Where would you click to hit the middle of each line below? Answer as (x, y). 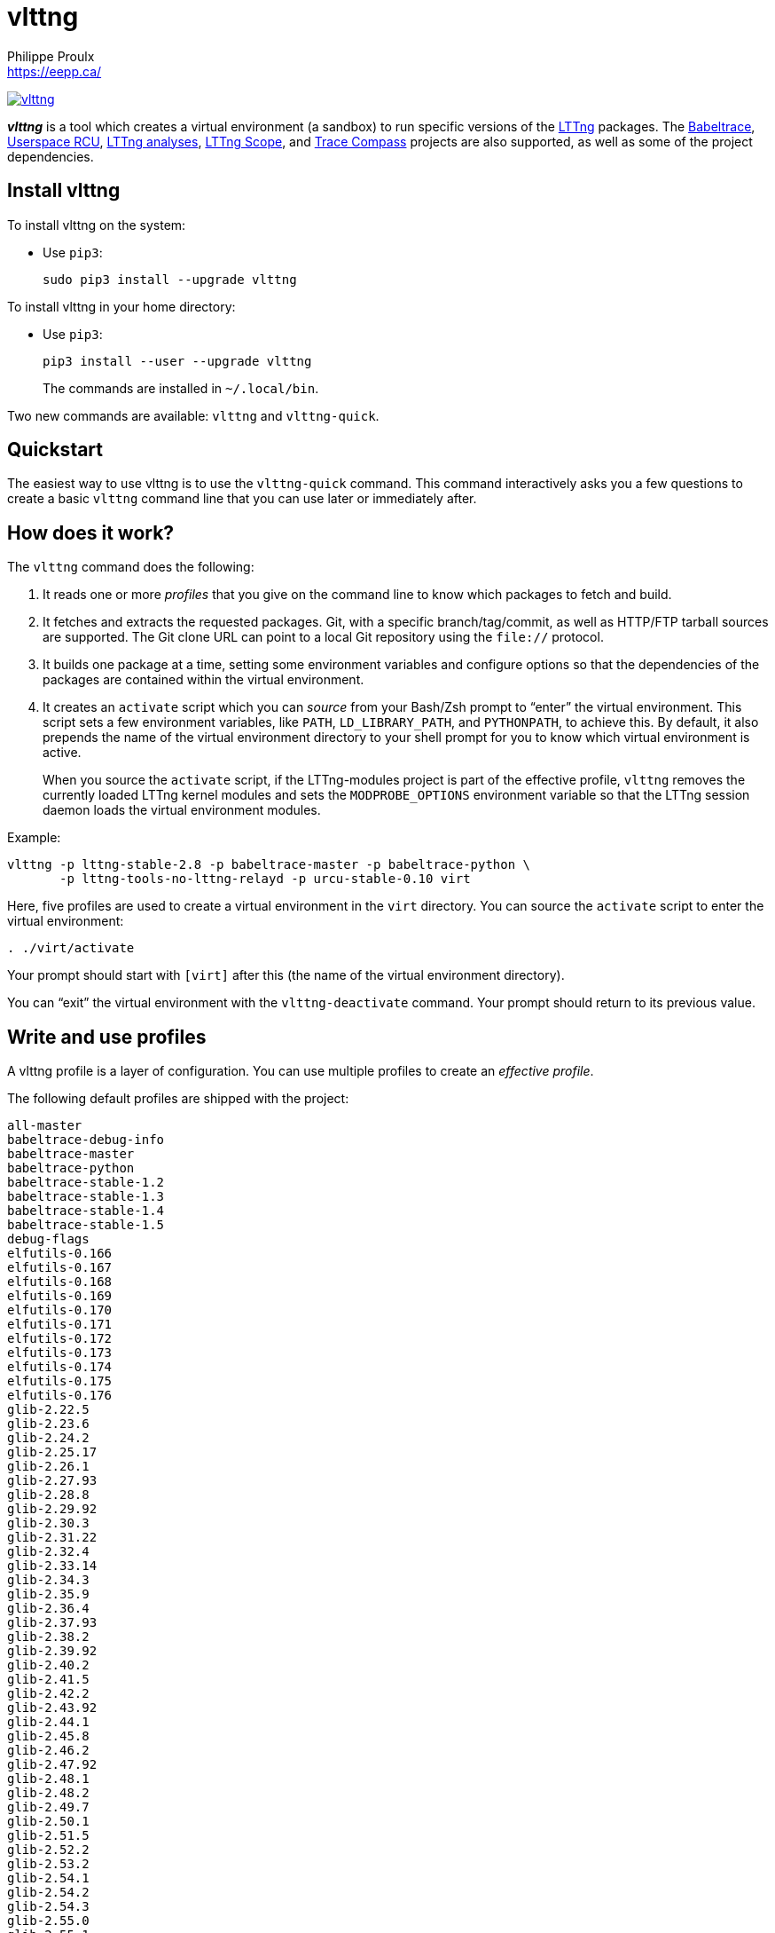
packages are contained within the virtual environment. (204, 680)
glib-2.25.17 (52, 1452)
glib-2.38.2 (48, 1637)
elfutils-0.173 (60, 1353)
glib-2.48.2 (48, 1793)
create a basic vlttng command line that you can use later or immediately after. (242, 499)
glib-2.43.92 (52, 1708)
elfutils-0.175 (60, 1381)
